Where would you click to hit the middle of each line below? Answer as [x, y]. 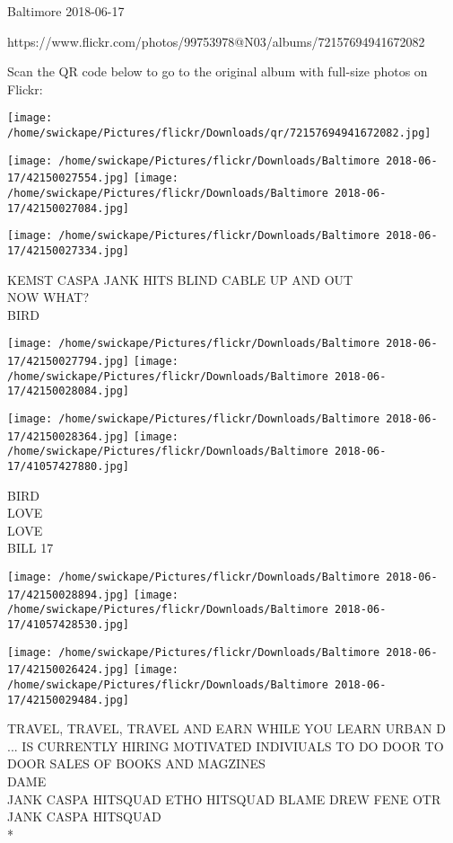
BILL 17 [30, 548]
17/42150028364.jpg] [69, 436]
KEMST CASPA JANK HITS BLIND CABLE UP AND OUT [180, 279]
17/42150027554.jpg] [69, 178]
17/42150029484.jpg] [69, 700]
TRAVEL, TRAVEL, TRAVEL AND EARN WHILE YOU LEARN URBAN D [226, 728]
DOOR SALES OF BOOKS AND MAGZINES [136, 763]
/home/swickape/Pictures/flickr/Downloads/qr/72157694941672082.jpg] [219, 133]
